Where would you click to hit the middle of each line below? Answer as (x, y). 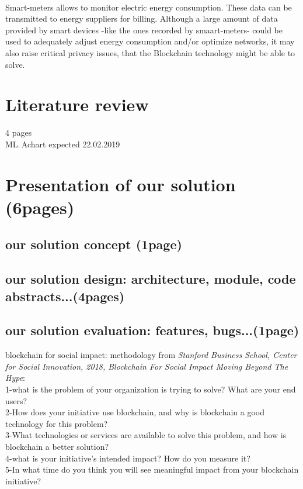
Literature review (77, 104)
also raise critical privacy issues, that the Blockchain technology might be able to (150, 52)
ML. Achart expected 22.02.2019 (63, 144)
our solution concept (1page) (94, 244)
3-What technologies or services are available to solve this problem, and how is (146, 435)
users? (16, 400)
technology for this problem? (57, 423)
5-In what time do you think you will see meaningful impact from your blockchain (152, 469)
